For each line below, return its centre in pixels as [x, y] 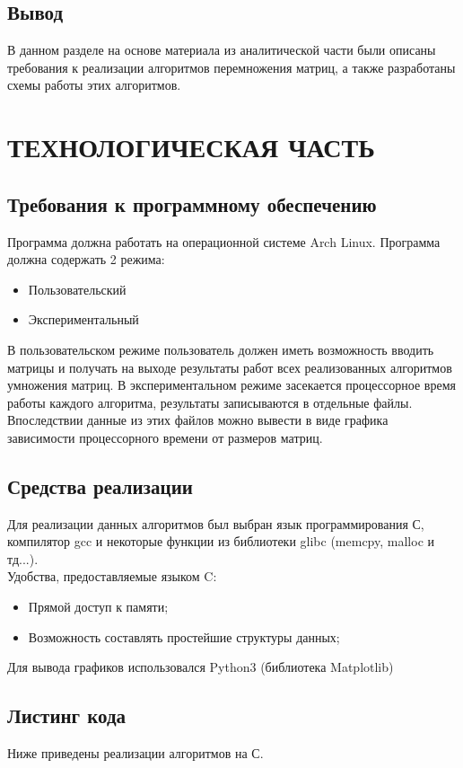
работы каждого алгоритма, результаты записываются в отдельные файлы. [210, 402]
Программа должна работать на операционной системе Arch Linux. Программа [224, 241]
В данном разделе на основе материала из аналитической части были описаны [222, 50]
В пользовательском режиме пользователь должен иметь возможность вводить [221, 349]
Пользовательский [77, 289]
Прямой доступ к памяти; [98, 607]
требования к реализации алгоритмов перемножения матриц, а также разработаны [231, 67]
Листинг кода [67, 715]
